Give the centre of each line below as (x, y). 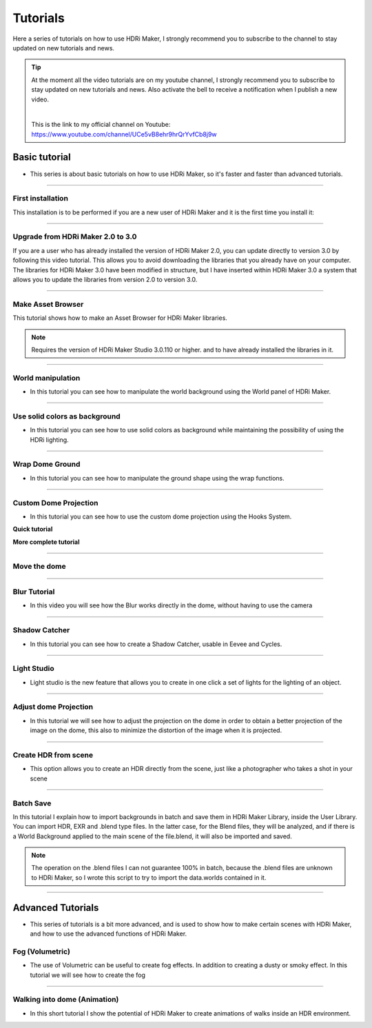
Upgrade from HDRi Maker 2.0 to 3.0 (75, 236)
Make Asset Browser (48, 304)
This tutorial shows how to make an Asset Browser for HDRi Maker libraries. (120, 318)
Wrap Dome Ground (46, 464)
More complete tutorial (46, 542)
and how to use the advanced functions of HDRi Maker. (108, 934)
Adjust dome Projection (53, 707)
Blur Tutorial (34, 592)
